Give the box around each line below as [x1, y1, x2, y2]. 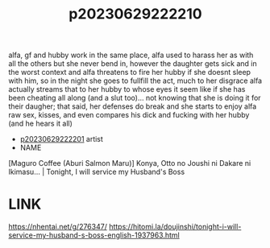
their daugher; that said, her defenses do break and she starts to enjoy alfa [8, 101, 257, 111]
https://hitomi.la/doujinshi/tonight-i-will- [108, 222, 242, 232]
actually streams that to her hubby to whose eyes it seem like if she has [8, 85, 246, 94]
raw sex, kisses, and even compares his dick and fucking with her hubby [8, 110, 250, 120]
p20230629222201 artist [19, 134, 103, 144]
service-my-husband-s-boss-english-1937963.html [8, 230, 180, 240]
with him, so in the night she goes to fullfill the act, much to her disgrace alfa [8, 76, 263, 85]
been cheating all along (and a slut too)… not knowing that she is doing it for [8, 93, 261, 103]
